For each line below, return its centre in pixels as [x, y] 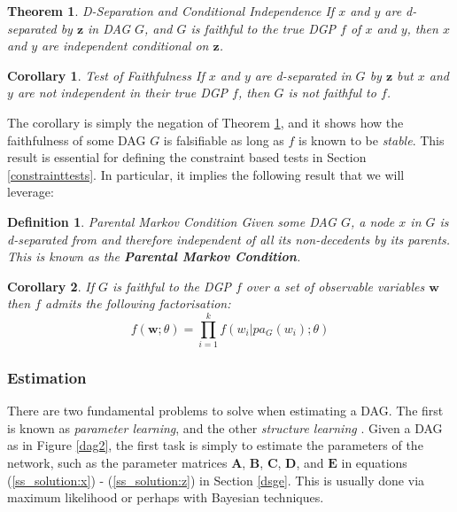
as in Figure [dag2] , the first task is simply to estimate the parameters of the [215, 445]
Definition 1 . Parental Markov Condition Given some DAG [172, 221]
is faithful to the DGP [171, 286]
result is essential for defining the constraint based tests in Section [187, 157]
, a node [372, 221]
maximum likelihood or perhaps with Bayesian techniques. [166, 497]
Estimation [47, 377]
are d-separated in [303, 75]
